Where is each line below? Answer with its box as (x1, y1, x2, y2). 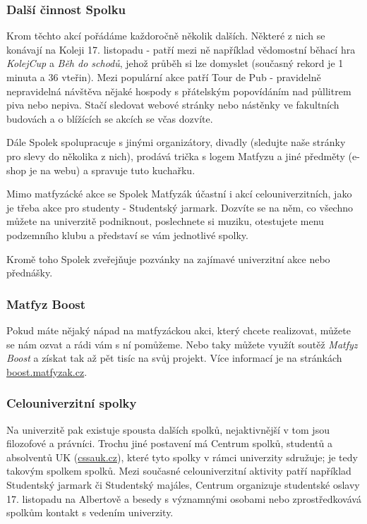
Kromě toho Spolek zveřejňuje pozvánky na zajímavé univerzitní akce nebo (6, 251, 330, 266)
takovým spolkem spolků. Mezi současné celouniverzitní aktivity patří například (6, 463, 351, 478)
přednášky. (6, 265, 53, 280)
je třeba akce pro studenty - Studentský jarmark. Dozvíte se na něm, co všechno (6, 200, 354, 214)
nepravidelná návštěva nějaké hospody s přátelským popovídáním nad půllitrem (6, 83, 351, 98)
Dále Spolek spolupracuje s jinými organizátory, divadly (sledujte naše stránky (6, 135, 346, 150)
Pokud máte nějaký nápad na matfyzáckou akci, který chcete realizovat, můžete (6, 322, 351, 337)
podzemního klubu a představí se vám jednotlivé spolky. (6, 227, 248, 242)
